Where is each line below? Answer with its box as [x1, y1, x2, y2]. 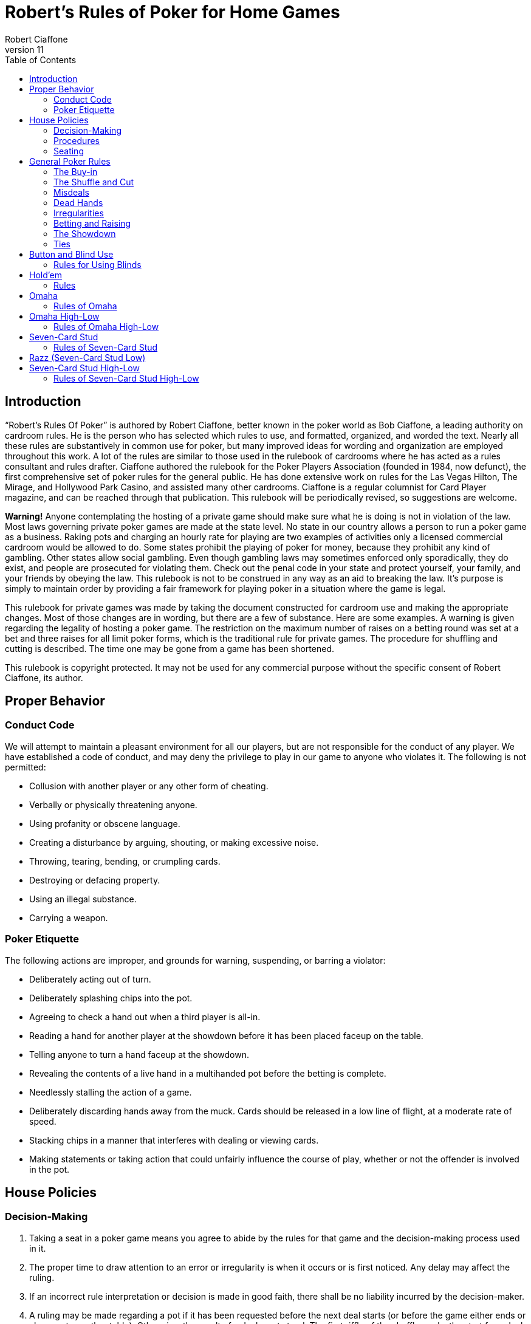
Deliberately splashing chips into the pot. [29, 992, 193, 1003]
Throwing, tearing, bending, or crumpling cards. [29, 856, 221, 866]
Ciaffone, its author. [5, 672, 83, 683]
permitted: [5, 761, 46, 772]
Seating [53, 145, 84, 156]
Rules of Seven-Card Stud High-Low [53, 372, 199, 383]
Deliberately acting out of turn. [29, 973, 151, 984]
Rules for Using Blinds [53, 259, 142, 270]
